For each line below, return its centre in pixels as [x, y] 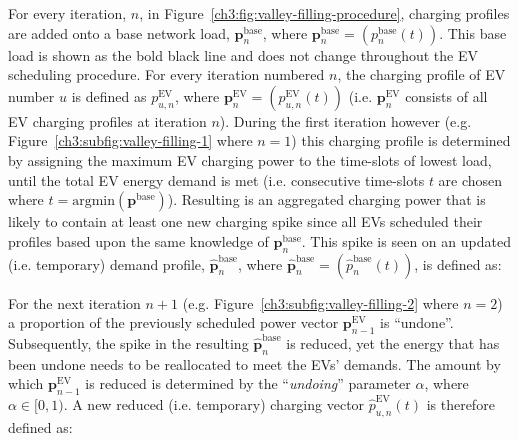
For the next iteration [74, 302]
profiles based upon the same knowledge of [138, 240]
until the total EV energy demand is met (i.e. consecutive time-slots [216, 179]
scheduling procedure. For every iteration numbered [166, 74]
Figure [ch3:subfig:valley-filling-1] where [130, 140]
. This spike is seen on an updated [406, 240]
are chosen [470, 179]
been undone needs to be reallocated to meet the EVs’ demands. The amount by [254, 363]
